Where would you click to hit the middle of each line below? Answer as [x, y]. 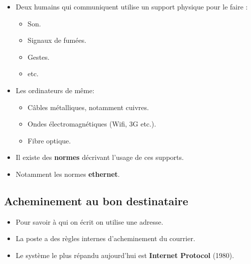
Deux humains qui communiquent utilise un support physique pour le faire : [132, 6]
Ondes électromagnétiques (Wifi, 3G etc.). [92, 124]
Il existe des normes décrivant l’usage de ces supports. [100, 157]
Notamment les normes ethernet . [68, 174]
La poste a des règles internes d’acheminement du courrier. [105, 238]
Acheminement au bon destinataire [96, 200]
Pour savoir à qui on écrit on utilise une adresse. [89, 221]
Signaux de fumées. [57, 40]
